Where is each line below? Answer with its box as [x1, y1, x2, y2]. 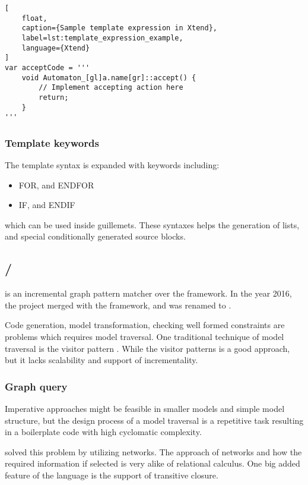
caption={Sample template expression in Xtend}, [21, 24, 217, 33]
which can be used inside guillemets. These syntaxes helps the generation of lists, [5, 218, 300, 231]
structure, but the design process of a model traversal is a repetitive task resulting [5, 414, 304, 426]
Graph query [5, 379, 68, 393]
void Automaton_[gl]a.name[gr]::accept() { [21, 73, 196, 82]
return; [39, 93, 69, 102]
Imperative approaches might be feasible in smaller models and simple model [5, 402, 285, 415]
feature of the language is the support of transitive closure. [5, 469, 218, 481]
